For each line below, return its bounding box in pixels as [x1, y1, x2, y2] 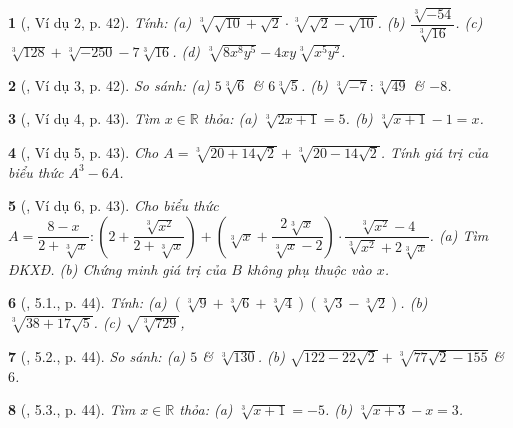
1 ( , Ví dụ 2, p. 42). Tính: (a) [8, 12, 192, 33]
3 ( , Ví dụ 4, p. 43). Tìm [8, 108, 160, 129]
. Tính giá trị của [380, 142, 489, 163]
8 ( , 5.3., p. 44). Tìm [8, 399, 136, 420]
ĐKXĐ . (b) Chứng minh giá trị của [8, 258, 227, 279]
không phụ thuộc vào [246, 258, 372, 279]
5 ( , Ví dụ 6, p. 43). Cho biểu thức [8, 195, 219, 216]
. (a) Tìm [429, 224, 489, 245]
